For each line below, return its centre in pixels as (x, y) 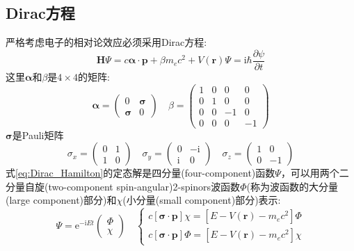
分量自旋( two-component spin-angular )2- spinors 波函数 (123, 186)
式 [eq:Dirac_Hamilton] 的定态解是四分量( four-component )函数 (140, 173)
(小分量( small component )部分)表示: (202, 200)
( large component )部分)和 (61, 200)
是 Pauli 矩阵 (38, 135)
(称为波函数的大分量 (292, 186)
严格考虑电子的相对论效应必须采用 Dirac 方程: (106, 42)
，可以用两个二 (315, 173)
